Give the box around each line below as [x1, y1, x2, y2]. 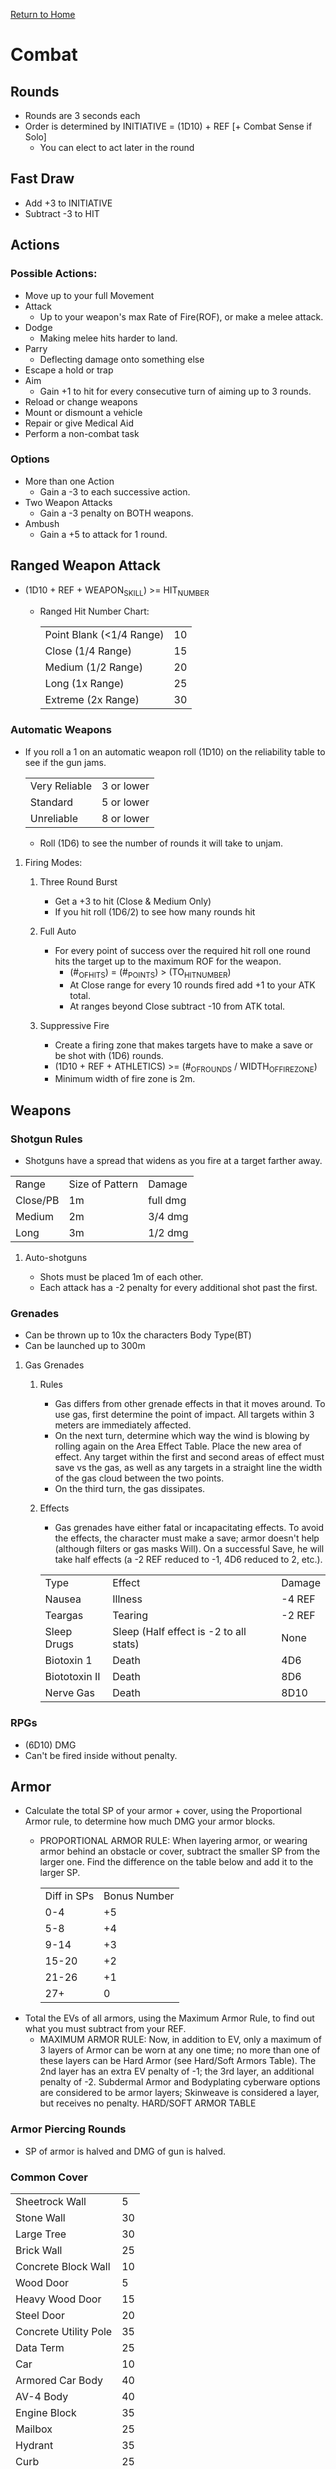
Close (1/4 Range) [44, 644, 132, 658]
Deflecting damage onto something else [39, 353, 205, 365]
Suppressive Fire [39, 1019, 110, 1031]
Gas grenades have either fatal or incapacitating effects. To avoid [54, 1522, 324, 1534]
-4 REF [281, 1592, 316, 1606]
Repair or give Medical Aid [24, 417, 134, 429]
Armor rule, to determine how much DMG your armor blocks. [24, 1815, 276, 1828]
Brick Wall [15, 2243, 63, 2257]
